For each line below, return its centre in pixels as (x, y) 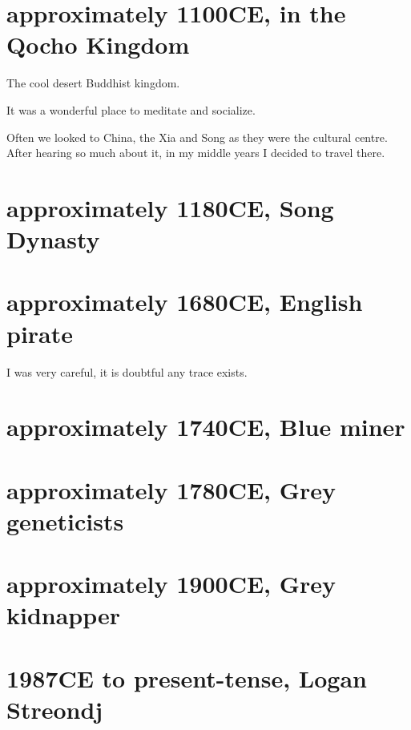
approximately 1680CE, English (185, 302)
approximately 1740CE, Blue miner (206, 427)
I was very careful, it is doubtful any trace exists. (127, 371)
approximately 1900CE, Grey (171, 584)
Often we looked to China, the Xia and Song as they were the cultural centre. (197, 137)
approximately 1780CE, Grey (171, 489)
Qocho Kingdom (98, 44)
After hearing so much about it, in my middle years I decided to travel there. (196, 153)
